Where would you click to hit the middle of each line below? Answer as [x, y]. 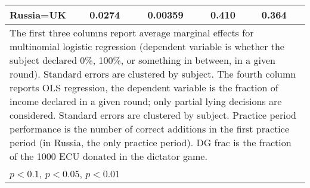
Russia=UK [38, 15]
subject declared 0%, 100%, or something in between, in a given [143, 60]
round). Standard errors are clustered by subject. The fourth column [153, 74]
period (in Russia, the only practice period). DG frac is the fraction [151, 142]
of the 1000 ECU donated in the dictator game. [108, 156]
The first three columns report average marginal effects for [132, 33]
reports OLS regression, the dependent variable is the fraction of [144, 87]
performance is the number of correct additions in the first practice [150, 129]
